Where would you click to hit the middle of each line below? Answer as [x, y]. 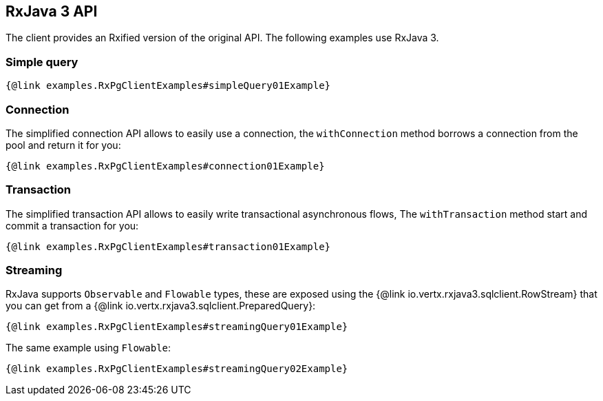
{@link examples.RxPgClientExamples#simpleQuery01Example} [168, 86]
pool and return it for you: [63, 145]
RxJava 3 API [52, 11]
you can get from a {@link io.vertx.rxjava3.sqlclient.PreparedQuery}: [161, 306]
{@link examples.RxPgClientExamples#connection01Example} [165, 166]
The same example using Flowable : [88, 348]
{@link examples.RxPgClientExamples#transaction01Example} [168, 246]
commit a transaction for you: [72, 225]
